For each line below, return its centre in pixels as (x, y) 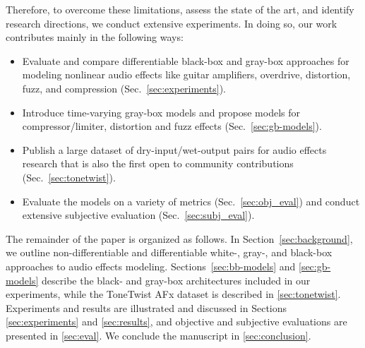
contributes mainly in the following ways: (95, 37)
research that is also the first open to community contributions (158, 163)
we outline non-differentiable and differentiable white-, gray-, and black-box (169, 252)
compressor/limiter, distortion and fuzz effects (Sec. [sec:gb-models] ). (172, 126)
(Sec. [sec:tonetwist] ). (69, 177)
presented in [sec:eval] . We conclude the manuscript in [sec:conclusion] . (158, 335)
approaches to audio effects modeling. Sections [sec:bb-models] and (151, 266)
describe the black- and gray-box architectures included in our (176, 280)
